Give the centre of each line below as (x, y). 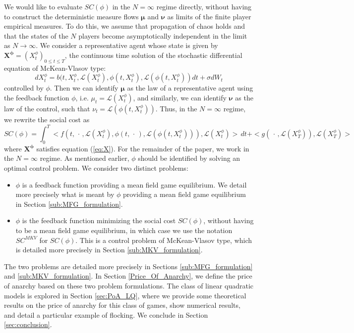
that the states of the (36, 35)
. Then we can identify (84, 88)
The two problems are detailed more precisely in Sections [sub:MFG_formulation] (128, 266)
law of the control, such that (47, 108)
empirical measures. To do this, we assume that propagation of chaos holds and (124, 26)
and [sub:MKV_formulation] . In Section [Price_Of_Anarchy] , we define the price (128, 276)
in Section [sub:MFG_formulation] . (69, 204)
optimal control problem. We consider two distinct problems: (96, 168)
